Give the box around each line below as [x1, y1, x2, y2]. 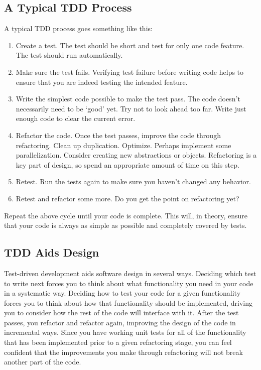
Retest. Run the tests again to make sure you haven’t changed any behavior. [16, 176, 251, 187]
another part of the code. [4, 356, 81, 367]
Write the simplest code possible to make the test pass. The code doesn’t [16, 93, 240, 104]
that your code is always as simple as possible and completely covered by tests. [4, 220, 247, 230]
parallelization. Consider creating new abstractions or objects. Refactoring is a [16, 150, 257, 160]
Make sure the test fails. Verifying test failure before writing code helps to [16, 66, 244, 77]
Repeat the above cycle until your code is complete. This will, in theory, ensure [4, 210, 248, 220]
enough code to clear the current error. [16, 113, 136, 124]
